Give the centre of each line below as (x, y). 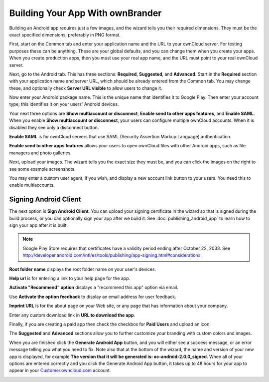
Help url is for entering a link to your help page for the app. (70, 278)
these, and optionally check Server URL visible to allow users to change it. (86, 88)
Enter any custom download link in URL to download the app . (72, 315)
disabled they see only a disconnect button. (54, 127)
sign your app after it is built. (39, 225)
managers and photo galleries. (41, 153)
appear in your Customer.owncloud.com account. (60, 371)
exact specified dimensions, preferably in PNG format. (65, 34)
